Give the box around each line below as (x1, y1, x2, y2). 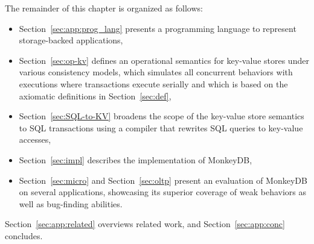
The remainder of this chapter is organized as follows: (5, 2, 203, 14)
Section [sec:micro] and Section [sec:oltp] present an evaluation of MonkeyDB (19, 174, 307, 186)
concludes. (5, 229, 43, 242)
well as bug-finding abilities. (19, 197, 123, 210)
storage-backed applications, (19, 34, 123, 46)
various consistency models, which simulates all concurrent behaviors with (19, 66, 293, 78)
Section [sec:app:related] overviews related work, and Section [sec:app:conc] (5, 217, 285, 230)
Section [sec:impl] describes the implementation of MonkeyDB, (19, 153, 252, 166)
